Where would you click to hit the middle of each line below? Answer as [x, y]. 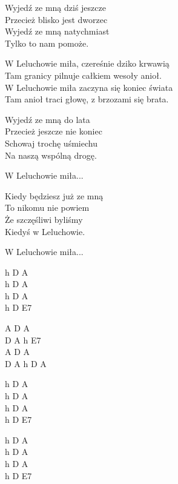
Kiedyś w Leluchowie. [45, 231]
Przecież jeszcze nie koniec [54, 131]
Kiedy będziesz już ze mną [54, 195]
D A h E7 [23, 340]
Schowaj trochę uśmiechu [51, 143]
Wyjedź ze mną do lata [48, 119]
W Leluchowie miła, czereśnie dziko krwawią [87, 63]
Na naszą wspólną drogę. [51, 155]
